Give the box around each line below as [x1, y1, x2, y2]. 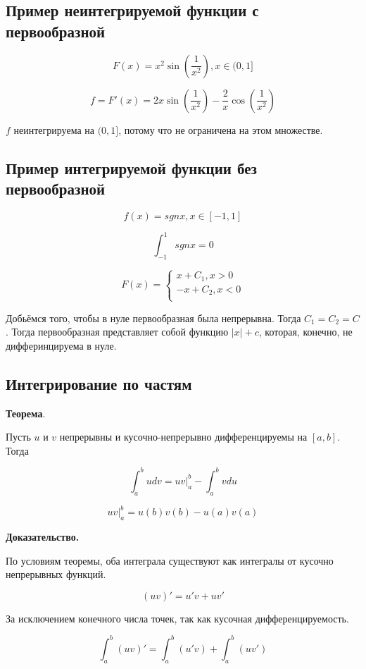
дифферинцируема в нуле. [6, 338, 117, 352]
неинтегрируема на [13, 122, 94, 137]
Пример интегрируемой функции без [6, 156, 257, 178]
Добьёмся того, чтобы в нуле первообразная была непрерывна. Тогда [6, 310, 301, 325]
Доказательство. [6, 529, 80, 544]
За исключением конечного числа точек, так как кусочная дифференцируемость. [6, 610, 349, 625]
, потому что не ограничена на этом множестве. [118, 122, 323, 137]
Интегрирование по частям [6, 372, 192, 394]
